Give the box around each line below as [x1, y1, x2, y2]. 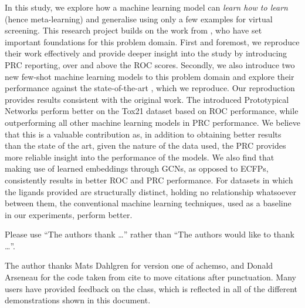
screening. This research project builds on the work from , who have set [5, 24, 262, 36]
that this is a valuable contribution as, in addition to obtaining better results [5, 128, 282, 140]
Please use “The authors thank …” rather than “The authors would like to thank [5, 228, 294, 240]
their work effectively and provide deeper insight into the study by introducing [5, 47, 287, 59]
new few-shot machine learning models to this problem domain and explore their [5, 70, 294, 82]
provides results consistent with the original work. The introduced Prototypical [5, 93, 289, 105]
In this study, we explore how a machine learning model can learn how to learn [5, 1, 288, 13]
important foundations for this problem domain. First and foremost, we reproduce [5, 35, 300, 48]
